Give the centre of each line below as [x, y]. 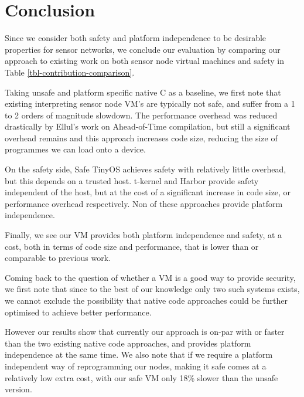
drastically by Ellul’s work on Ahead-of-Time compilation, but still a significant [148, 126]
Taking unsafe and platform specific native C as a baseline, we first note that [143, 92]
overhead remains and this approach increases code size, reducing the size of [141, 138]
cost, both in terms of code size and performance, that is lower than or [132, 246]
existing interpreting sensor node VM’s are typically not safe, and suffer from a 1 [150, 104]
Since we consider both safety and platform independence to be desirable [136, 38]
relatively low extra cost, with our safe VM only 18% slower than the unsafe [141, 377]
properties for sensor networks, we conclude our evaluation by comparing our [143, 49]
